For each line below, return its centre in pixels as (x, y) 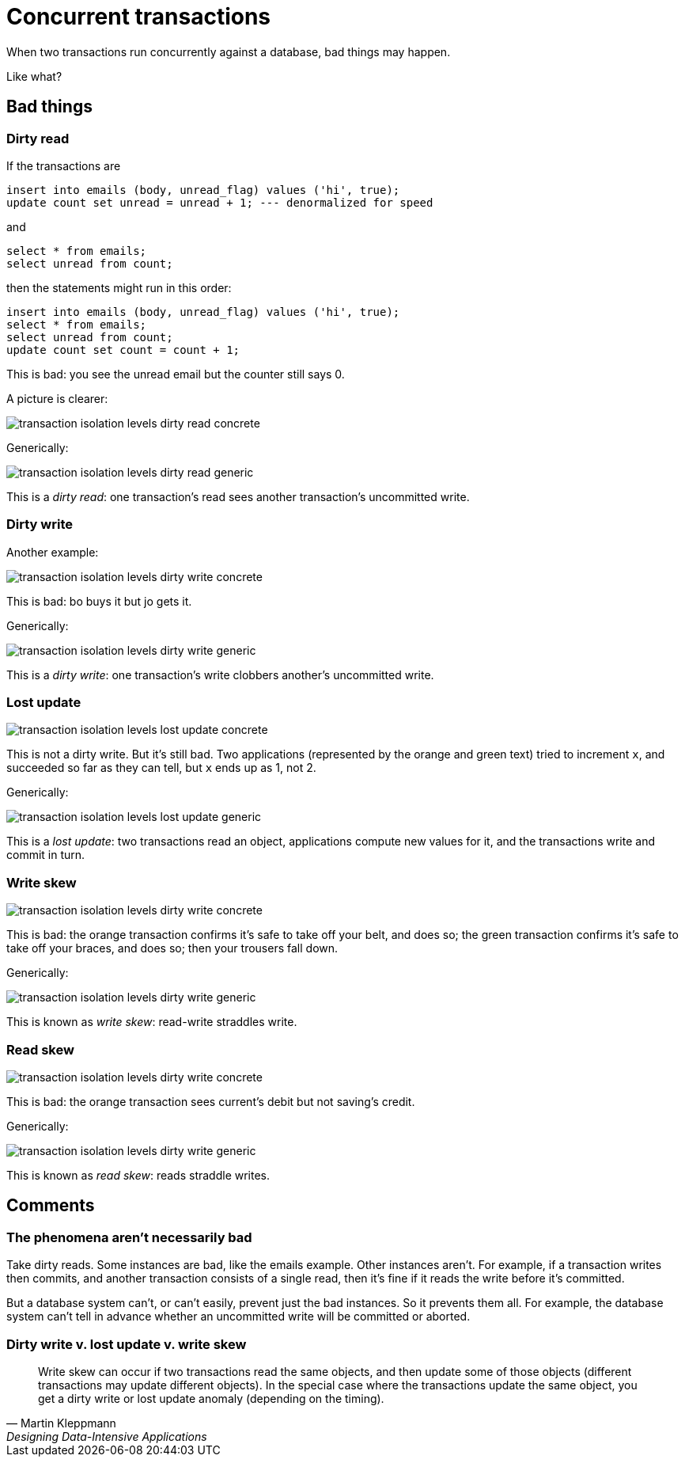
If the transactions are (64, 165)
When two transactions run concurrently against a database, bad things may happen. (229, 51)
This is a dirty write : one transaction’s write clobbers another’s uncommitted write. (220, 674)
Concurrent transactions (139, 17)
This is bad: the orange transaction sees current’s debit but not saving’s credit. (211, 1101)
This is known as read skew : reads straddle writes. (138, 1175)
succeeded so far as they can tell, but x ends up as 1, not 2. (161, 768)
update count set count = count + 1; (123, 350)
